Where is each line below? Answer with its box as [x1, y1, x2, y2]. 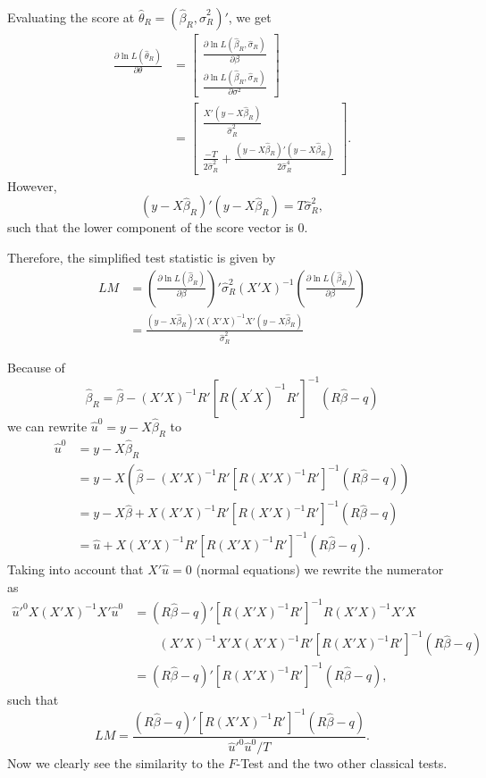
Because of [7, 357, 65, 376]
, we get [228, 8, 272, 26]
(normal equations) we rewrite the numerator [196, 560, 444, 578]
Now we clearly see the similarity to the [7, 754, 224, 773]
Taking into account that [7, 560, 144, 578]
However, [7, 176, 57, 195]
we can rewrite [7, 417, 88, 436]
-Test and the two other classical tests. [236, 754, 448, 773]
